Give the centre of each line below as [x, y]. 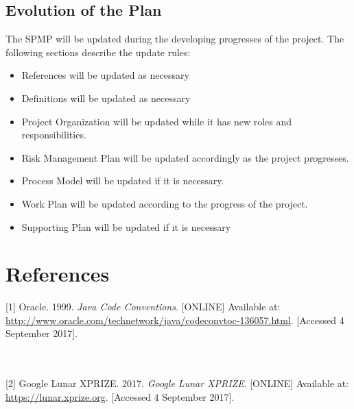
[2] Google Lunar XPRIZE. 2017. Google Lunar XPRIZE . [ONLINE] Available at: [177, 383]
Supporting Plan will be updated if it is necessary [126, 226]
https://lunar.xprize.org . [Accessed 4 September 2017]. [120, 396]
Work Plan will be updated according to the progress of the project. [165, 203]
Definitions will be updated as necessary [106, 98]
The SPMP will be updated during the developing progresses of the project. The [175, 39]
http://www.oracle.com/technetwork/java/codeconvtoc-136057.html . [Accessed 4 [175, 320]
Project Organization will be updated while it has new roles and [157, 121]
